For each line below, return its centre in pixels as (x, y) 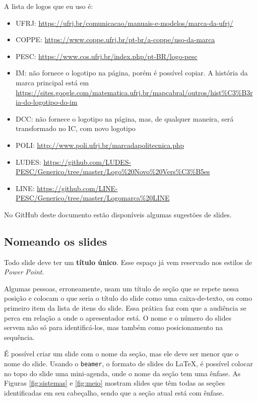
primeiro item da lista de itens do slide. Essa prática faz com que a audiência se (125, 308)
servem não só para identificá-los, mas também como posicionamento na (114, 327)
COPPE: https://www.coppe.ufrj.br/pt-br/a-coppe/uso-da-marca (115, 39)
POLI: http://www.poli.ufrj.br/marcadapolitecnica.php (100, 145)
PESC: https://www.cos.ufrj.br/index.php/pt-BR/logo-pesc (106, 56)
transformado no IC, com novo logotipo (76, 128)
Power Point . (24, 272)
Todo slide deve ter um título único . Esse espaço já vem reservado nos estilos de (128, 262)
